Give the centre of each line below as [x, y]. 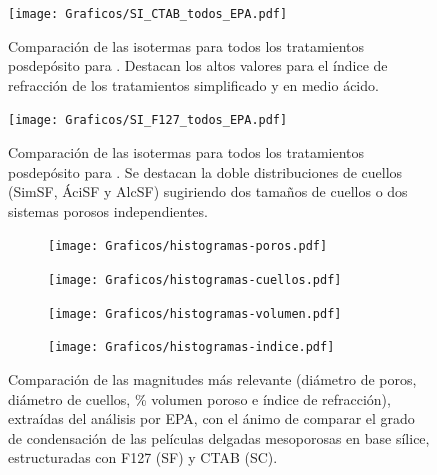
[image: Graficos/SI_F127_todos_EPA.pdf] [148, 120]
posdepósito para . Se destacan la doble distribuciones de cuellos [205, 171]
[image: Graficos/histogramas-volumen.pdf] [195, 313]
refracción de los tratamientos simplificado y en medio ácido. [193, 84]
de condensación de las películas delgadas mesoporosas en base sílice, [219, 437]
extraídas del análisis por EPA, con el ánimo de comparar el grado [211, 418]
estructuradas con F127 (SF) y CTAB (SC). [143, 457]
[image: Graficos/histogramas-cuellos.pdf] [195, 280]
